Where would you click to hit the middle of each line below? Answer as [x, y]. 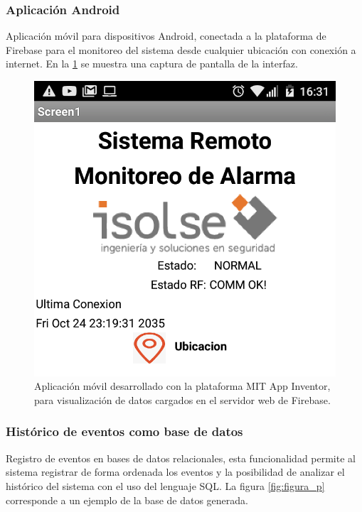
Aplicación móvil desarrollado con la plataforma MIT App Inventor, [182, 386]
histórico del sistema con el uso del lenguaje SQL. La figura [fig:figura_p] [165, 485]
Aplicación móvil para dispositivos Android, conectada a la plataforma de [166, 36]
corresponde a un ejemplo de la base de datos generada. [127, 500]
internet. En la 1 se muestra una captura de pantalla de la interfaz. [152, 64]
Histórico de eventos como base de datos [124, 431]
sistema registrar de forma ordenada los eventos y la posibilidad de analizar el [175, 472]
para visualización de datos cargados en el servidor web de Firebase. [182, 399]
